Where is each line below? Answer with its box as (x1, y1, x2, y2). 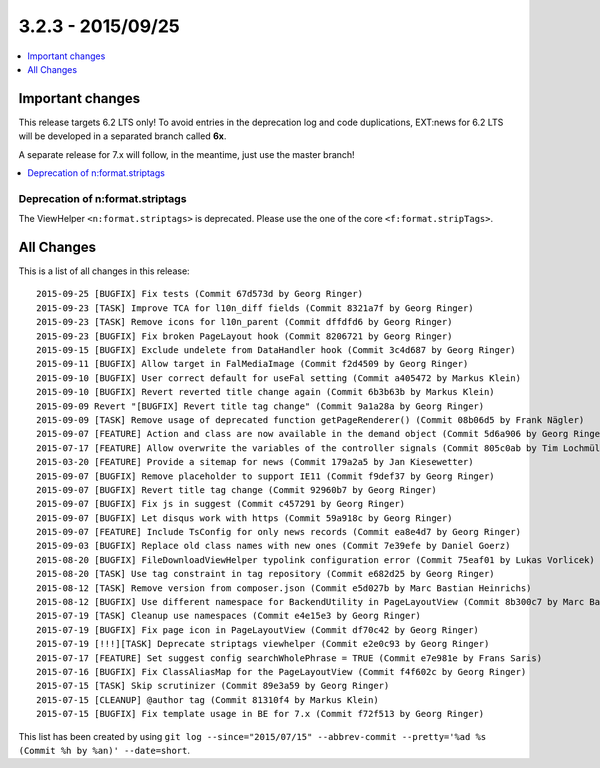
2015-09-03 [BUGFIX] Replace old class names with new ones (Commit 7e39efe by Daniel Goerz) (36, 540, 511, 552)
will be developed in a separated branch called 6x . (18, 130, 227, 142)
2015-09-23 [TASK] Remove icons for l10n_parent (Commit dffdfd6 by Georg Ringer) (36, 316, 453, 328)
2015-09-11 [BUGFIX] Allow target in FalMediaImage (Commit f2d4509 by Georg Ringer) (36, 358, 469, 370)
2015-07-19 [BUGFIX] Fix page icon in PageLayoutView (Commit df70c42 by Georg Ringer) (36, 624, 480, 635)
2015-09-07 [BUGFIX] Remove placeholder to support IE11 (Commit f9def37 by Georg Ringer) (36, 470, 495, 482)
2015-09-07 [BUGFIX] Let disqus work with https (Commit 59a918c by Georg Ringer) (36, 512, 453, 524)
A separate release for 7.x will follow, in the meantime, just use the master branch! (18, 148, 355, 160)
